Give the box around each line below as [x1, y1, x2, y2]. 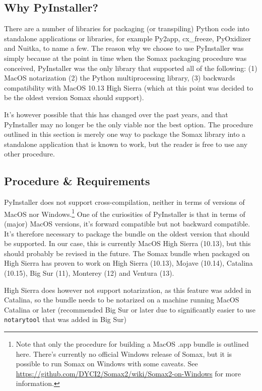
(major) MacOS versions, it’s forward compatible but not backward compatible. [4, 218, 250, 228]
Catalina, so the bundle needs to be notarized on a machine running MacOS [4, 294, 239, 305]
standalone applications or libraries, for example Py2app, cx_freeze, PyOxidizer [4, 33, 251, 43]
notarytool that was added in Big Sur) [4, 314, 127, 325]
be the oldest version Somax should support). [4, 92, 144, 103]
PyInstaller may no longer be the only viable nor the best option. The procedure [4, 119, 253, 129]
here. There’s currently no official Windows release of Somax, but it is [16, 348, 232, 359]
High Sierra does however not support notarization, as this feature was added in [4, 284, 251, 295]
